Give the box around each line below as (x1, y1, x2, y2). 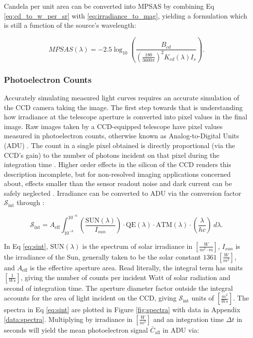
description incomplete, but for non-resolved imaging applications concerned (4, 169, 231, 179)
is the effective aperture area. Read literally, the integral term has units (30, 262, 243, 272)
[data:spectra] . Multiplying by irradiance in (4, 314, 133, 324)
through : (17, 197, 45, 207)
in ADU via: (163, 324, 199, 335)
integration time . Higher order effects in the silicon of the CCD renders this (4, 159, 231, 169)
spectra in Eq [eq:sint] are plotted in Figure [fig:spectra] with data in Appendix (4, 304, 240, 315)
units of (191, 293, 214, 303)
